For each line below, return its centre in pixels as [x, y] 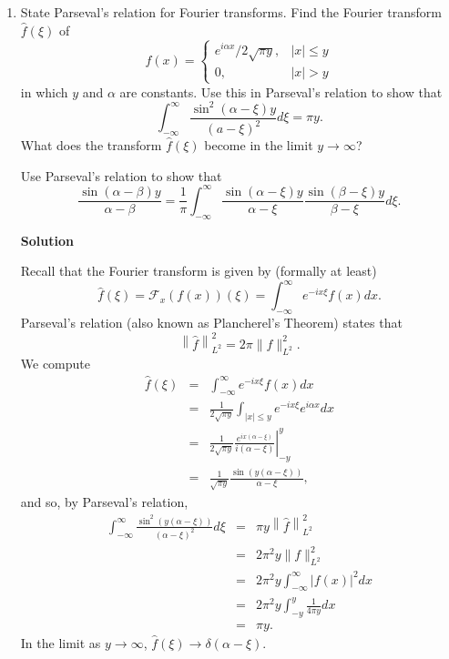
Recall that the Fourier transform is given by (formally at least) [199, 271]
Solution [47, 240]
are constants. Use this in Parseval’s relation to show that [281, 91]
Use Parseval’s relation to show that [121, 175]
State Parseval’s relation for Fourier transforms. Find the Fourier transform [231, 12]
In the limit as [61, 642]
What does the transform [91, 145]
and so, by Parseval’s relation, [104, 502]
